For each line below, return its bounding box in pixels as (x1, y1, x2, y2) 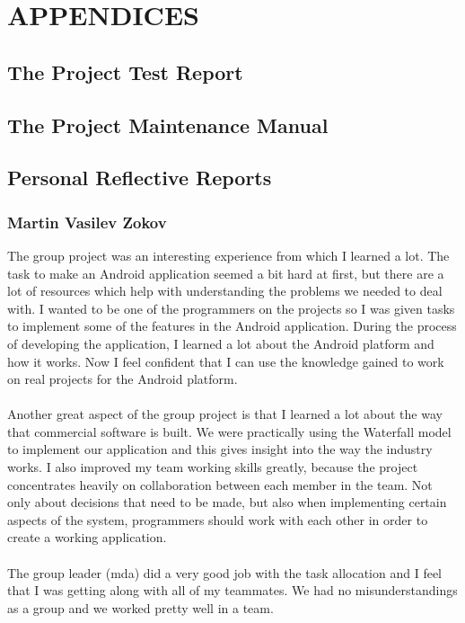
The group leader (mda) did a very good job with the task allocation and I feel (7, 563, 442, 582)
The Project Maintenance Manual (7, 111, 329, 138)
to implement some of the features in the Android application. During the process (7, 316, 457, 335)
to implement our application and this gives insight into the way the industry (7, 440, 433, 458)
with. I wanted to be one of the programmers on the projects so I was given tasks (7, 298, 455, 317)
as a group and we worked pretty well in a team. (7, 598, 274, 617)
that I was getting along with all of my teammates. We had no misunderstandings (7, 581, 458, 600)
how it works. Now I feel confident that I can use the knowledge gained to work (7, 352, 444, 370)
